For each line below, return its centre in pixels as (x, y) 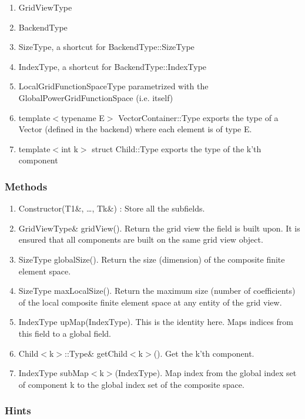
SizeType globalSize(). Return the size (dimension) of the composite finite (152, 259)
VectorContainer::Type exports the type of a (198, 117)
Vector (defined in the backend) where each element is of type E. (135, 129)
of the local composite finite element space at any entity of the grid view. (150, 302)
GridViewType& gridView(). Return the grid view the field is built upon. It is (159, 228)
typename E (83, 117)
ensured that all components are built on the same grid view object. (141, 239)
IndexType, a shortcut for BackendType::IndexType (113, 66)
